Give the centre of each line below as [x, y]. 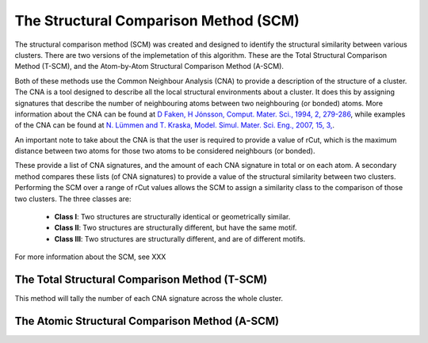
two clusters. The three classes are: [73, 199]
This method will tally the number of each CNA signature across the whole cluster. [149, 299]
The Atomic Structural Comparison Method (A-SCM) [147, 321]
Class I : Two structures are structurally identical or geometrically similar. [172, 217]
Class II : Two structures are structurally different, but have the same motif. [176, 228]
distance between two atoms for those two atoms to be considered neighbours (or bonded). [165, 151]
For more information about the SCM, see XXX [90, 257]
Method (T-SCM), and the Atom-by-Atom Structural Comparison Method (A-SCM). [149, 67]
